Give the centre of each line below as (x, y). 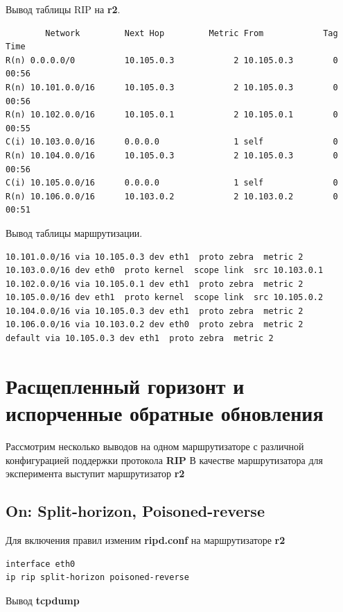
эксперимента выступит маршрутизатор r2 (95, 473)
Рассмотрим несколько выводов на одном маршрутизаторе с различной (155, 446)
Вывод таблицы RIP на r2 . (63, 9)
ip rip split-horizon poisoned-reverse (97, 578)
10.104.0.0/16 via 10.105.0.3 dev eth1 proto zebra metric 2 (155, 311)
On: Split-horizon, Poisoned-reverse (135, 511)
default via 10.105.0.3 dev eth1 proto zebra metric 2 (140, 339)
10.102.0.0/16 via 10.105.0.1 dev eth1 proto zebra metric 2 (155, 284)
